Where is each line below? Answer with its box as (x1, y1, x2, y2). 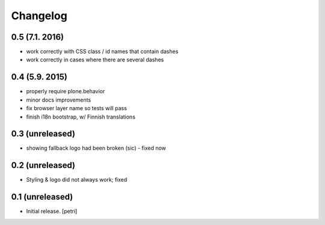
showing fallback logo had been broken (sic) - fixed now (26, 144, 167, 152)
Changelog (11, 9, 67, 22)
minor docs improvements (26, 96, 91, 103)
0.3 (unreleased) (11, 129, 75, 139)
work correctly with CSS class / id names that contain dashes (26, 48, 179, 55)
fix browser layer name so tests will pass (26, 105, 128, 112)
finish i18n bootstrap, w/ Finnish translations (26, 113, 135, 120)
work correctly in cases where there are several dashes (26, 56, 164, 63)
